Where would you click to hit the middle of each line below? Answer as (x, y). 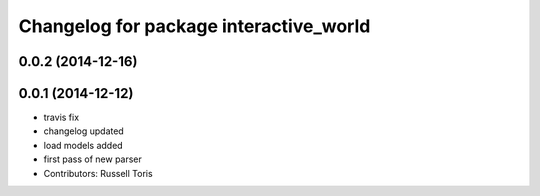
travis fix (61, 117)
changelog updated (83, 131)
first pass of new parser (92, 159)
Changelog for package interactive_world (194, 26)
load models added (83, 145)
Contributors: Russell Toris (98, 173)
